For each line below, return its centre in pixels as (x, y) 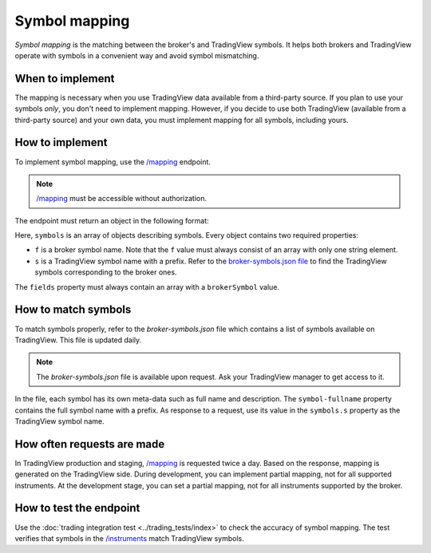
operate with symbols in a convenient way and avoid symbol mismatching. (137, 55)
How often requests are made (90, 444)
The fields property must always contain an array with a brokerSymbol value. (147, 286)
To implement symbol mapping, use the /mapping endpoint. (113, 162)
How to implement (61, 142)
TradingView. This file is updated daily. (78, 340)
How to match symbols (73, 310)
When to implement (65, 79)
